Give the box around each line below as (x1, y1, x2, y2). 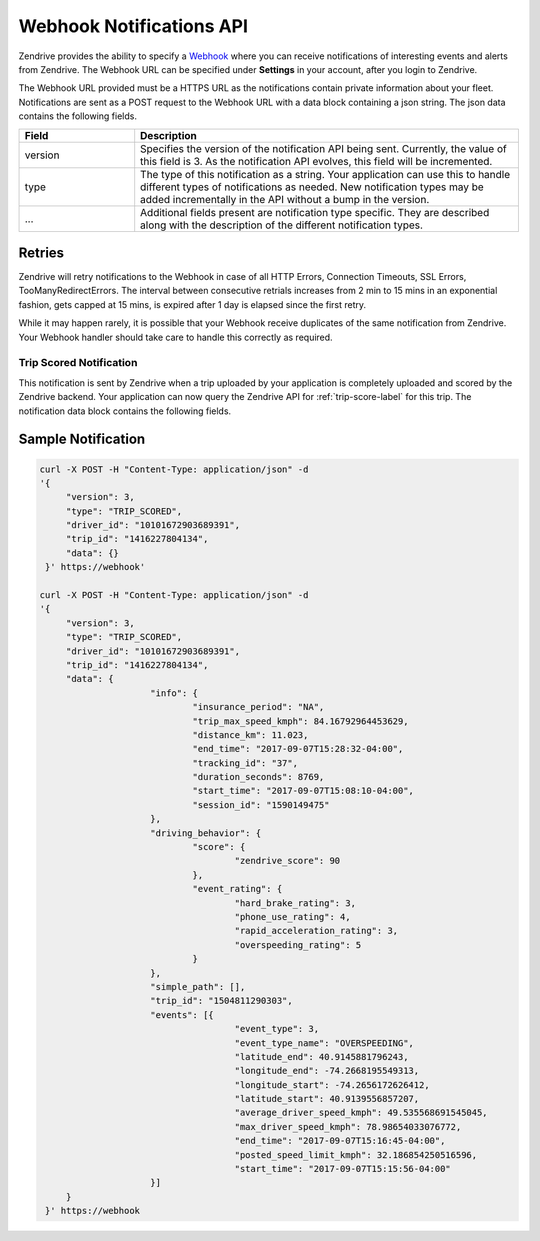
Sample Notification (18, 431, 146, 448)
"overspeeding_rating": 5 (234, 939, 362, 950)
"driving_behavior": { (150, 827, 262, 839)
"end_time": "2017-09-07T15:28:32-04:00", (192, 743, 404, 755)
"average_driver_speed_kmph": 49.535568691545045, (234, 1107, 489, 1119)
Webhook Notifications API (18, 15, 249, 37)
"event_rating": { (192, 883, 283, 895)
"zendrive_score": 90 (234, 855, 341, 867)
